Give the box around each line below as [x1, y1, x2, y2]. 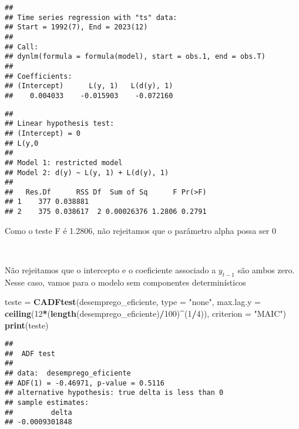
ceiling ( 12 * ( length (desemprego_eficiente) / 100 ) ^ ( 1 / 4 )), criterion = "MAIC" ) [5, 307, 286, 319]
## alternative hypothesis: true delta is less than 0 [5, 388, 224, 397]
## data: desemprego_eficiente [5, 369, 131, 378]
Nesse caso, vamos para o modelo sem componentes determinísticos [5, 276, 246, 288]
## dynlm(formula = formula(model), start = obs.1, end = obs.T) [5, 52, 266, 61]
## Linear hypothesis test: [5, 119, 115, 128]
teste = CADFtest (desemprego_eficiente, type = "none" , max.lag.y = [5, 296, 261, 308]
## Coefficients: [5, 72, 72, 81]
